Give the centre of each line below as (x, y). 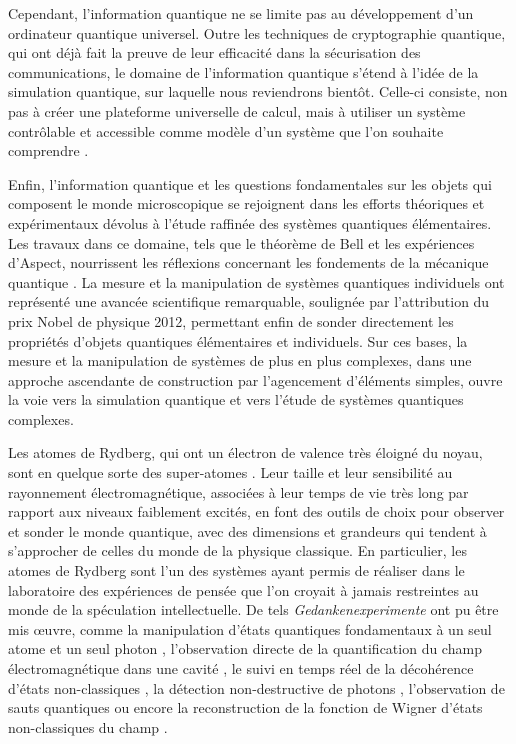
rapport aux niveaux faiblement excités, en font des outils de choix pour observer (256, 511)
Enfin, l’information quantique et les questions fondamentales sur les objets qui (250, 183)
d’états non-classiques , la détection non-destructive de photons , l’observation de (256, 687)
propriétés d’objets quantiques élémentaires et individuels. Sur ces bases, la (238, 340)
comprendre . (48, 150)
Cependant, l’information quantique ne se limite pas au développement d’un (241, 13)
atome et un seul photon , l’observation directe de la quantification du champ (245, 648)
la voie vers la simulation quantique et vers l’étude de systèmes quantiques (236, 399)
